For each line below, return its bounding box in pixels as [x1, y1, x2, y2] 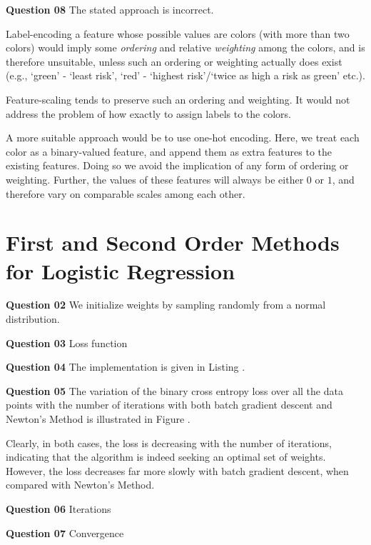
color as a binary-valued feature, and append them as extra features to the [6, 144, 332, 159]
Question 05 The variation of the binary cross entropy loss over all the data [6, 383, 343, 398]
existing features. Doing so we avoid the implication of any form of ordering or [6, 158, 349, 173]
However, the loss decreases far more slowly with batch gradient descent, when [6, 463, 349, 478]
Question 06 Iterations [6, 501, 111, 516]
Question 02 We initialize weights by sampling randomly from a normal [6, 297, 326, 312]
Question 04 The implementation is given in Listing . [6, 359, 245, 374]
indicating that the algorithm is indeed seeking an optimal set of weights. [6, 449, 326, 464]
